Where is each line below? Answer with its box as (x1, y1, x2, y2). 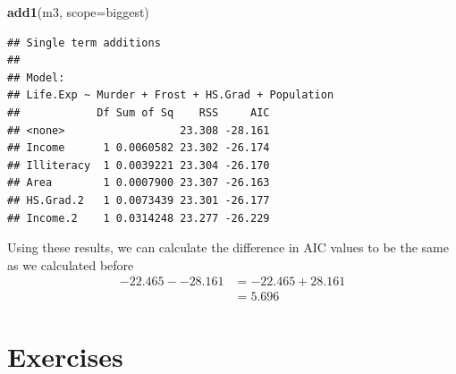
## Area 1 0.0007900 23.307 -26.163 (7, 176, 270, 190)
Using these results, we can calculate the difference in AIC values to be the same (7, 238, 449, 257)
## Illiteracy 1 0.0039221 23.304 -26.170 (7, 158, 270, 172)
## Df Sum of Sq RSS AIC (7, 106, 270, 119)
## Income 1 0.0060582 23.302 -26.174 (7, 141, 270, 155)
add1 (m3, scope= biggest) (7, 3, 149, 21)
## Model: (7, 71, 65, 84)
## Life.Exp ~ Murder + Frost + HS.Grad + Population (7, 89, 334, 102)
